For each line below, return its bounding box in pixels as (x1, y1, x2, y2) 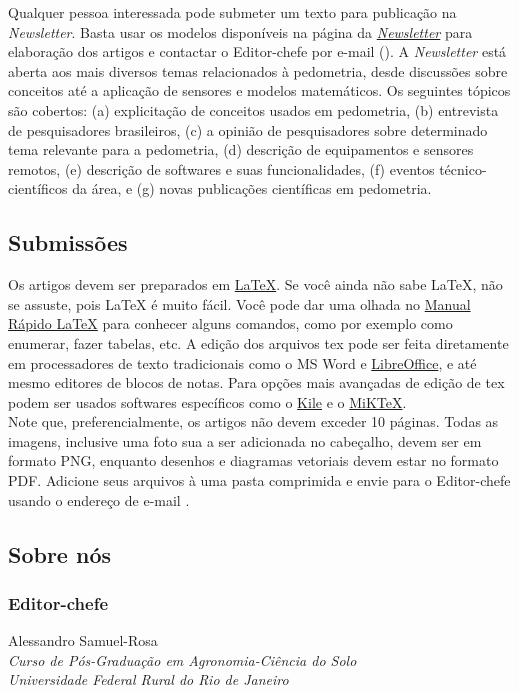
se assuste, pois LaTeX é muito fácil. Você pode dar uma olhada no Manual (8, 293, 471, 314)
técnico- (439, 158, 487, 179)
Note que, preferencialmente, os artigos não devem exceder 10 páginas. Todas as (8, 411, 499, 432)
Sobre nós (8, 538, 112, 569)
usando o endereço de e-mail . (8, 489, 190, 510)
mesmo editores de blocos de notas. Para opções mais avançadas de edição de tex (8, 372, 505, 393)
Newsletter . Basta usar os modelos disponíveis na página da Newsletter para (8, 21, 473, 42)
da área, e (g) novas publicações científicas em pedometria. (72, 178, 432, 199)
